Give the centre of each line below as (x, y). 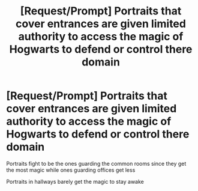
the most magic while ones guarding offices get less (71, 170)
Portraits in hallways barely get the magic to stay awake (75, 181)
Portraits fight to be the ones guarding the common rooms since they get (96, 163)
